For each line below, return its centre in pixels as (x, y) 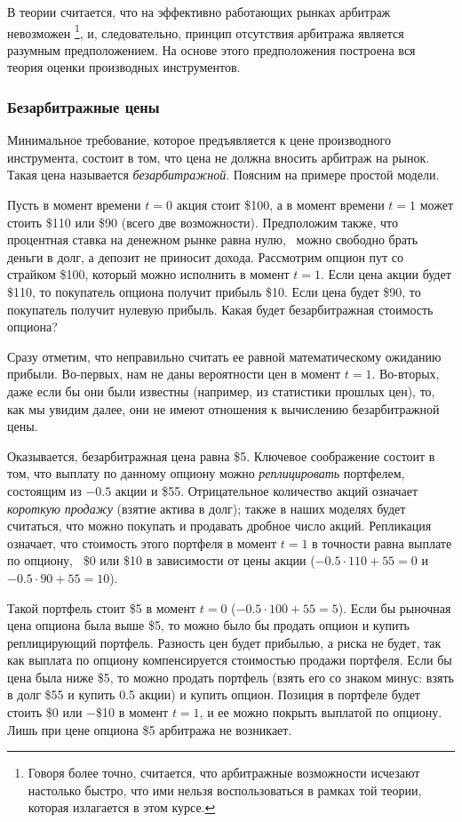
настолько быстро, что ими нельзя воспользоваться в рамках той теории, (225, 790)
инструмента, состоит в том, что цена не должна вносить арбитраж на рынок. (219, 157)
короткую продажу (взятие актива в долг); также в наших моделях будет (207, 508)
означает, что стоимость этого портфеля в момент (142, 543)
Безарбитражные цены (84, 106)
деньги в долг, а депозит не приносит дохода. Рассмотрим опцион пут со (206, 256)
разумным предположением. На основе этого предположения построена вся (211, 49)
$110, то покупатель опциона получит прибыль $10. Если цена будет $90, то (214, 291)
